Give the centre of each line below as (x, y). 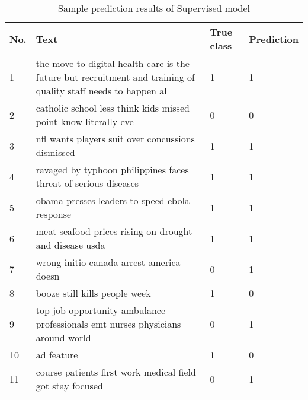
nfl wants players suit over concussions (115, 139)
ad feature (57, 355)
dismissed (55, 152)
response (54, 214)
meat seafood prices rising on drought (114, 231)
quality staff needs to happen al (101, 91)
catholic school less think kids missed (113, 108)
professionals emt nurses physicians (108, 324)
